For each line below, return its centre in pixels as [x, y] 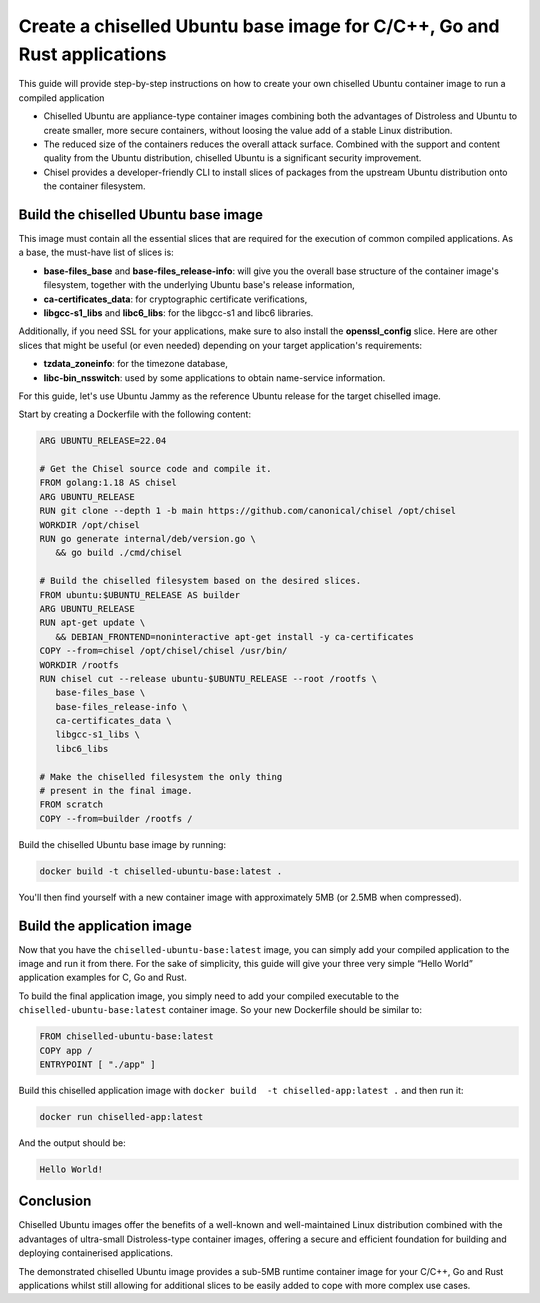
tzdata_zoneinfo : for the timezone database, [136, 364]
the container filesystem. [94, 186]
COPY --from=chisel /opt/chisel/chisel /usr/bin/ [163, 651]
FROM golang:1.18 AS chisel [108, 483]
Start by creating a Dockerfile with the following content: [135, 414]
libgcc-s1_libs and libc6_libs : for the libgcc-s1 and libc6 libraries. [178, 312]
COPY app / [66, 1050]
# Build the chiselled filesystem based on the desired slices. [200, 581]
